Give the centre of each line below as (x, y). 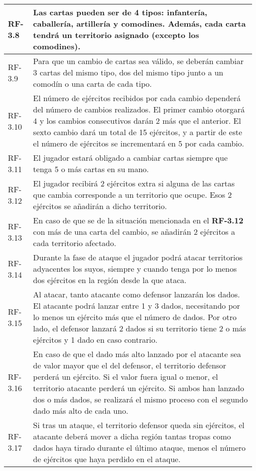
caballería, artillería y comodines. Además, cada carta (140, 23)
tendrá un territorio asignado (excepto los (116, 35)
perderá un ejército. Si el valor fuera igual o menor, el (126, 377)
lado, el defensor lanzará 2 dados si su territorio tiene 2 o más (140, 328)
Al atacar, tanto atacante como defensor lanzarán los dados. (137, 294)
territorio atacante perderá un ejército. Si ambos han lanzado (139, 388)
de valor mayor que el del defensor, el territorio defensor (130, 365)
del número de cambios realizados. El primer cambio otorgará (139, 109)
